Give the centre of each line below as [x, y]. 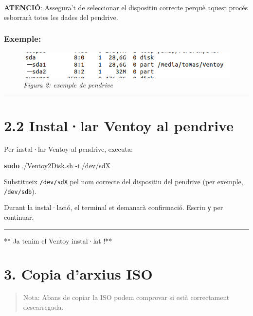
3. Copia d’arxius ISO [78, 274]
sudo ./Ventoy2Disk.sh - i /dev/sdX [57, 165]
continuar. [19, 217]
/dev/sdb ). [20, 191]
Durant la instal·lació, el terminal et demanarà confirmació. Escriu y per [114, 207]
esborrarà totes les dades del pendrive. [61, 17]
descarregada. [43, 307]
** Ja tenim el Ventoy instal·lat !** [58, 240]
